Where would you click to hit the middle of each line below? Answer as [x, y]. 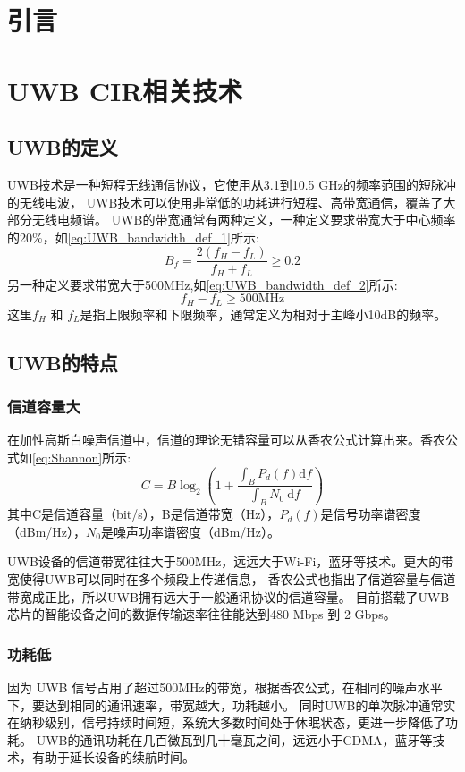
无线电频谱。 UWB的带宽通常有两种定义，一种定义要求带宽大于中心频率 [244, 220]
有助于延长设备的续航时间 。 [113, 757]
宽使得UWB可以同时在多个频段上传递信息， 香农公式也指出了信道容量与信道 [232, 578]
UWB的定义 [63, 147]
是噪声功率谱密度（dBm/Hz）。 [191, 531]
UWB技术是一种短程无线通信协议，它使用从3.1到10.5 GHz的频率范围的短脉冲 [232, 184]
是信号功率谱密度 [371, 514]
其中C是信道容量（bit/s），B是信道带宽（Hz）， [144, 514]
